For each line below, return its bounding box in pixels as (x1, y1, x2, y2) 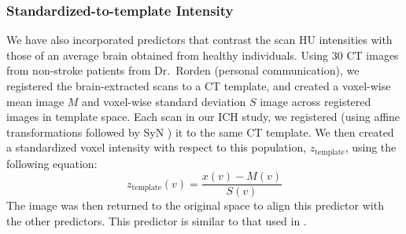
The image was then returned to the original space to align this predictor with (6, 197, 384, 214)
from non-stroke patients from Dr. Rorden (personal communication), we (6, 62, 360, 79)
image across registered (260, 93, 371, 109)
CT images (346, 46, 399, 63)
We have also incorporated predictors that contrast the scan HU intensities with (6, 31, 393, 48)
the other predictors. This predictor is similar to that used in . (6, 213, 307, 229)
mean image (6, 93, 65, 109)
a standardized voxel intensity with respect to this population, (6, 139, 307, 155)
